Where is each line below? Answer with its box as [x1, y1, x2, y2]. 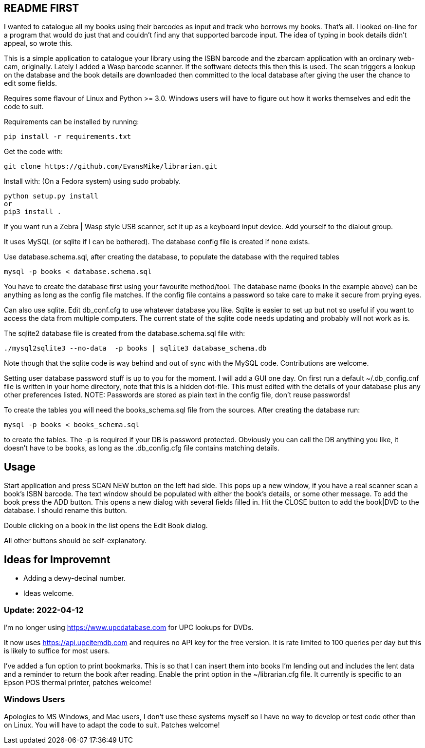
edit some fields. [4, 79, 57, 88]
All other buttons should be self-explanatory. [4, 536, 147, 545]
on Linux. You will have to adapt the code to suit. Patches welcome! [4, 720, 220, 729]
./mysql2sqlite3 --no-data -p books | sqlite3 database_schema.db [4, 344, 267, 353]
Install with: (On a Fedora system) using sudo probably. [4, 177, 181, 186]
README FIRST [4, 2, 79, 14]
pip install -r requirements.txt [4, 133, 131, 141]
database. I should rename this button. [4, 506, 127, 515]
